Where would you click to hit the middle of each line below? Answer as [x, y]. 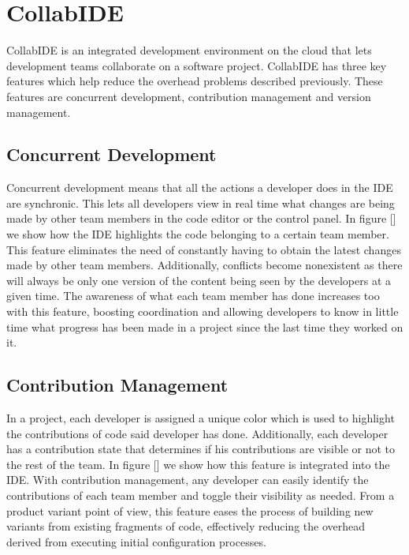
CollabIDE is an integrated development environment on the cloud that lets [189, 50]
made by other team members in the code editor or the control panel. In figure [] [201, 218]
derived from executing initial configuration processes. [136, 541]
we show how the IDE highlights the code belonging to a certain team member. [198, 234]
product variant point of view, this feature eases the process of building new [190, 510]
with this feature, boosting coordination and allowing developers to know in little [203, 311]
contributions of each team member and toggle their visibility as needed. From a [201, 495]
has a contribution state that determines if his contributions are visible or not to [201, 449]
